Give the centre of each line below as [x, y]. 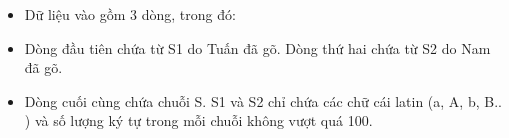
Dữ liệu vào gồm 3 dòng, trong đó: [130, 14]
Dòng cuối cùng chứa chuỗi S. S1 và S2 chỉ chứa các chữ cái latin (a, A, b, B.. [263, 100]
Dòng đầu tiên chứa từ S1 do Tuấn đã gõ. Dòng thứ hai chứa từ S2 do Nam [257, 47]
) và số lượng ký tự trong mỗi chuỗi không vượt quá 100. [198, 120]
